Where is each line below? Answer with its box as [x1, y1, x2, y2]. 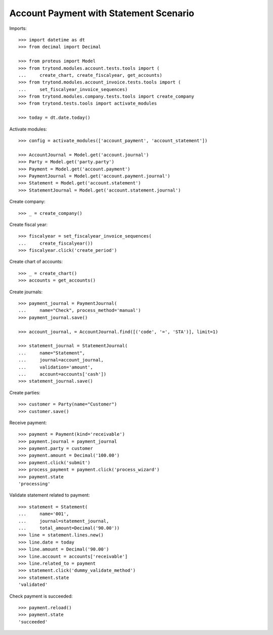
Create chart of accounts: [9, 258, 63, 265]
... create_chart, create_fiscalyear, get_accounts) [18, 72, 163, 78]
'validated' [18, 582, 48, 587]
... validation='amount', [18, 364, 94, 370]
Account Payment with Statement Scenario [9, 8, 195, 19]
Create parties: [9, 389, 40, 395]
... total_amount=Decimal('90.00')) [18, 525, 120, 531]
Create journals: [9, 289, 43, 295]
